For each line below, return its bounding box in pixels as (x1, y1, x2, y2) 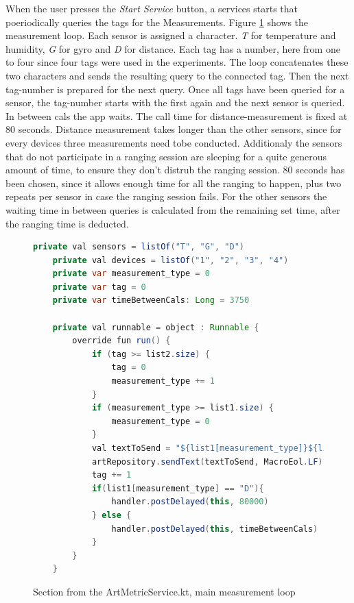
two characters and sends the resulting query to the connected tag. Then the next (5, 68, 349, 82)
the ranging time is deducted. (5, 216, 129, 230)
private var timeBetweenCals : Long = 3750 (52, 295, 250, 306)
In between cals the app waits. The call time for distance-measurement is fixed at (5, 108, 348, 123)
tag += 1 (91, 470, 132, 480)
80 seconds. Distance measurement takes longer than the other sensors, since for (5, 122, 342, 136)
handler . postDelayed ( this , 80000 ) (111, 497, 269, 507)
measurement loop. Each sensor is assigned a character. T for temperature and (5, 28, 336, 42)
